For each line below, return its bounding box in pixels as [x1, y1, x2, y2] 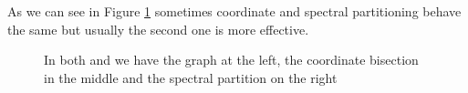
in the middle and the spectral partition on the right [44, 67, 338, 87]
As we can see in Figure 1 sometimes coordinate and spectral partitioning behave [7, 2, 462, 20]
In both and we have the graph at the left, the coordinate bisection [44, 50, 419, 69]
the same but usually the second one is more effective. [7, 19, 309, 38]
